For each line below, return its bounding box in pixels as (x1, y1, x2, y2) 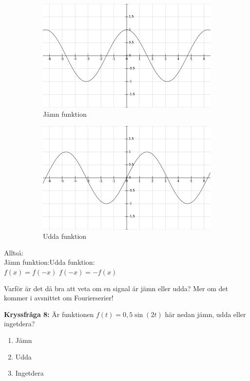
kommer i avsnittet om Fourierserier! (4, 293, 114, 303)
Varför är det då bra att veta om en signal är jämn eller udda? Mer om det (4, 283, 229, 293)
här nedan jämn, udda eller (165, 309, 246, 319)
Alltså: (4, 247, 24, 257)
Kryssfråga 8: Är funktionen (4, 309, 94, 319)
